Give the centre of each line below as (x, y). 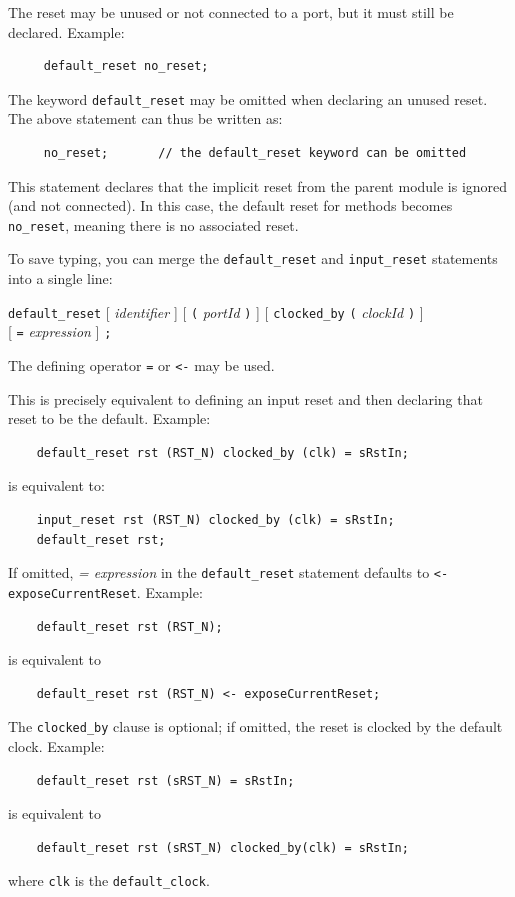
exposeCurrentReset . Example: (105, 591)
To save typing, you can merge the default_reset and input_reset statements (253, 258)
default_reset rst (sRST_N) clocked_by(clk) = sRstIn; (222, 847)
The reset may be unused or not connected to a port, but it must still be (231, 12)
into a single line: (60, 278)
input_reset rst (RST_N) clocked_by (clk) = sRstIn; (215, 520)
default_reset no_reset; (126, 66)
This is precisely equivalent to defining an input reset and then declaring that (245, 398)
